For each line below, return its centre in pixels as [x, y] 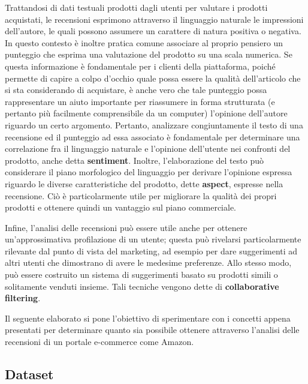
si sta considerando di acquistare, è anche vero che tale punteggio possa [136, 90]
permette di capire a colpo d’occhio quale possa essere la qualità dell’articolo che [153, 78]
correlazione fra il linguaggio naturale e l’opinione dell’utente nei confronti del [148, 148]
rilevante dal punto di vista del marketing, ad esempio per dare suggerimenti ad [151, 250]
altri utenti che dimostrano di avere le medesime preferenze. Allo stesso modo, [148, 262]
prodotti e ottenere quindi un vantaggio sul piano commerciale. [120, 207]
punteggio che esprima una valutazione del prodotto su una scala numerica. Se [149, 54]
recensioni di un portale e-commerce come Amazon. [99, 342]
